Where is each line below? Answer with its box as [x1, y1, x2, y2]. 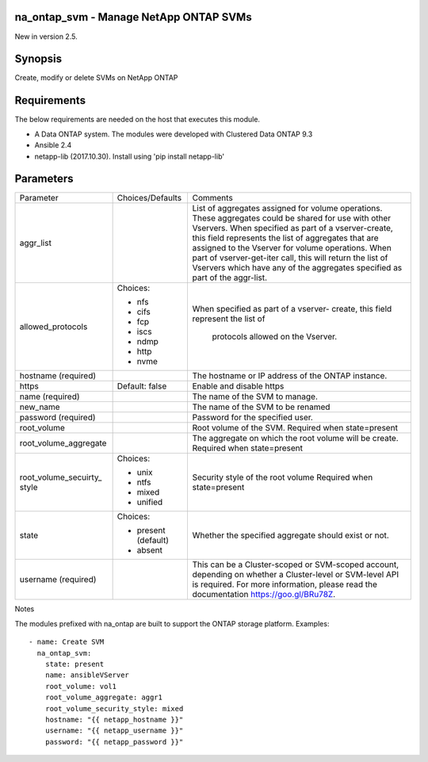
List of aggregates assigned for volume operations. [192, 203, 383, 214]
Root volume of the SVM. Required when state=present [192, 423, 398, 434]
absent [136, 545, 162, 556]
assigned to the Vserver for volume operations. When [192, 243, 392, 254]
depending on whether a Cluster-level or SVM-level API [192, 569, 399, 580]
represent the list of [192, 313, 266, 324]
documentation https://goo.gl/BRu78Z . [192, 589, 336, 600]
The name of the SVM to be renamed [192, 401, 331, 412]
